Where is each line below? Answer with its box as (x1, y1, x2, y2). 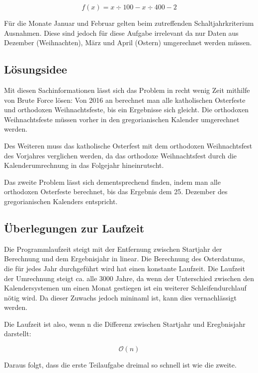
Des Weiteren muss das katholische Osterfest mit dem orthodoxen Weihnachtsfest (4, 140, 253, 150)
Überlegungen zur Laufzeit (4, 220, 145, 235)
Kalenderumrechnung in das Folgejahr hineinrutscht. (4, 160, 164, 170)
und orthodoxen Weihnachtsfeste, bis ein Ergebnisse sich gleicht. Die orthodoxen (4, 104, 249, 115)
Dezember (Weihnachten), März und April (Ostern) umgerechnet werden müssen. (4, 37, 252, 48)
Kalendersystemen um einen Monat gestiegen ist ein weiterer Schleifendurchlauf (4, 283, 247, 293)
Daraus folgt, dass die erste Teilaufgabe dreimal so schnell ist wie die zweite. (4, 360, 237, 370)
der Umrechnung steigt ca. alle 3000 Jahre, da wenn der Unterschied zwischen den (4, 273, 255, 283)
